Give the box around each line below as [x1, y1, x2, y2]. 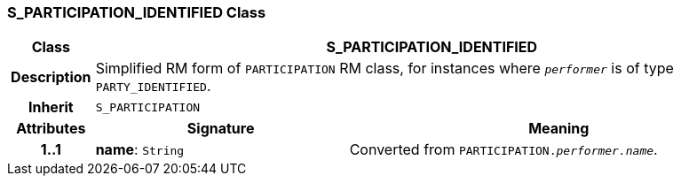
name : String [95, 141, 185, 159]
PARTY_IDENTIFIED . [95, 77, 211, 95]
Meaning [528, 119, 590, 138]
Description [11, 68, 91, 87]
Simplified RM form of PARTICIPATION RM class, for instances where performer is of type [95, 59, 674, 78]
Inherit [28, 98, 74, 117]
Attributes [16, 119, 86, 138]
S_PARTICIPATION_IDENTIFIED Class [7, 4, 266, 21]
